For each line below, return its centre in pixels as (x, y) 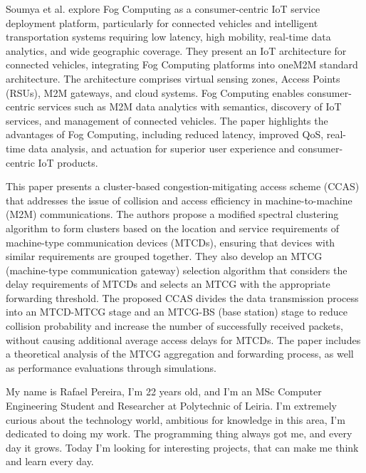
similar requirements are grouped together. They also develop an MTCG (164, 256)
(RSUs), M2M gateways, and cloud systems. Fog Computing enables (155, 92)
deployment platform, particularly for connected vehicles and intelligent (162, 22)
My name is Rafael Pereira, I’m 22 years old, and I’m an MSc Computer (164, 391)
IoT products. (68, 162)
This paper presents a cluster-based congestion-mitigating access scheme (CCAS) (183, 186)
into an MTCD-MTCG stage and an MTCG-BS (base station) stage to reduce (177, 312)
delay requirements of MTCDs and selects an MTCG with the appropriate (168, 284)
